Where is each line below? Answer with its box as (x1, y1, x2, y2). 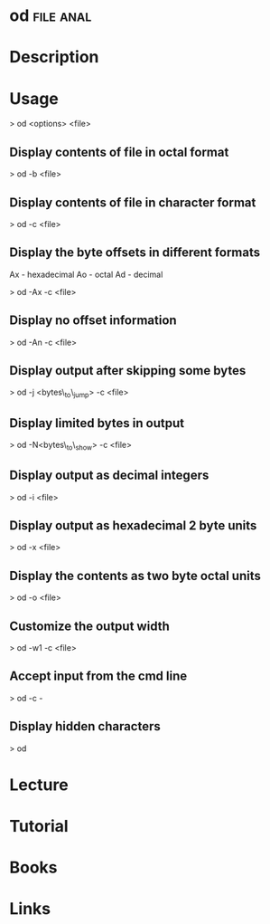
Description (9, 47, 99, 68)
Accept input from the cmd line (9, 669, 188, 684)
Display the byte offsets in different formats (9, 245, 261, 261)
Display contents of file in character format (9, 195, 256, 210)
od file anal (9, 5, 92, 26)
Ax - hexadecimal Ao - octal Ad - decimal (9, 269, 163, 280)
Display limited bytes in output (9, 415, 185, 431)
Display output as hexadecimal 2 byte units (9, 518, 257, 533)
